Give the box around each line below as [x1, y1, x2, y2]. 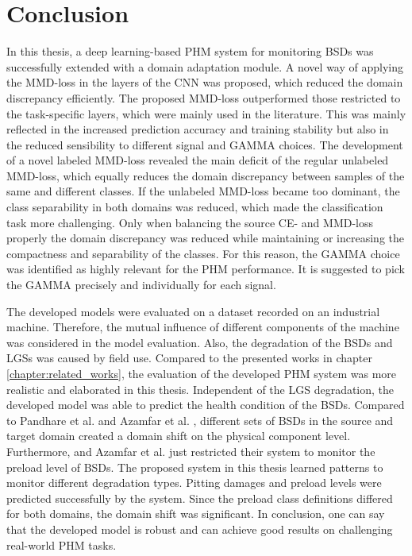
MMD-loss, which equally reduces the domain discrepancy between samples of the [6, 167, 405, 183]
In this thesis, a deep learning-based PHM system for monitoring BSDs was [6, 43, 374, 60]
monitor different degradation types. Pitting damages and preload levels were [6, 474, 382, 491]
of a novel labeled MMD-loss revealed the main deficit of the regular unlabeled [6, 152, 389, 168]
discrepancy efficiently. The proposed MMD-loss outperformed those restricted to [6, 89, 401, 106]
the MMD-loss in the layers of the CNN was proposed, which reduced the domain [6, 74, 403, 91]
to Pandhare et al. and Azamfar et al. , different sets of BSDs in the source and [6, 411, 394, 428]
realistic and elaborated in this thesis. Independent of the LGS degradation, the [6, 380, 395, 397]
